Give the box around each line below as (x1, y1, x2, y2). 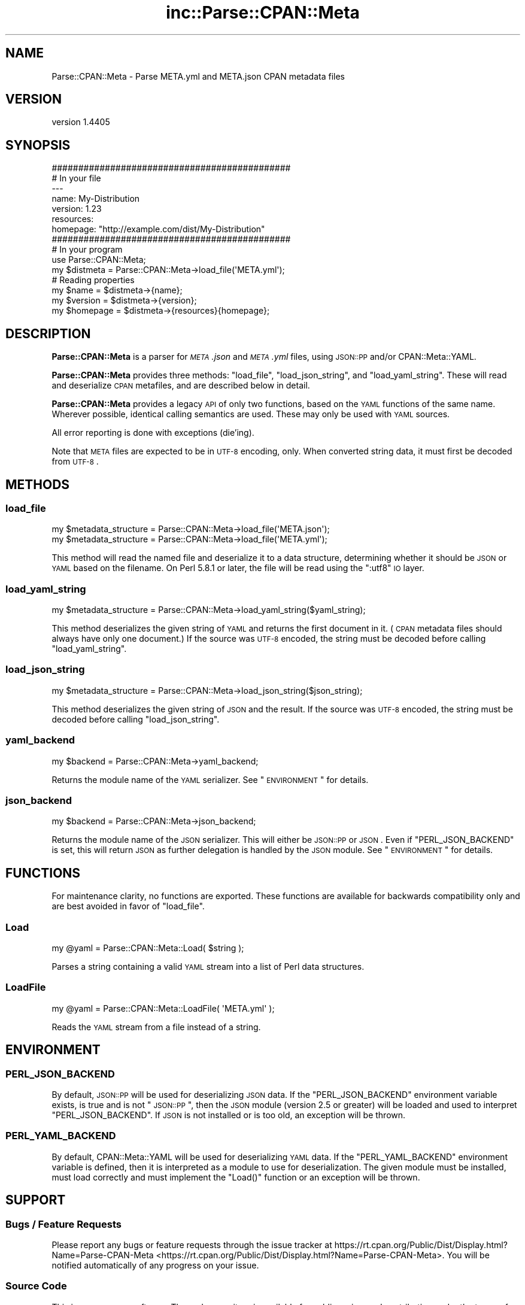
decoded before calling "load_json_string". (51, 714, 220, 724)
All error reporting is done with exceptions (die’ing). (51, 427, 254, 438)
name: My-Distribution (51, 193, 140, 204)
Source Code (5, 1280, 67, 1292)
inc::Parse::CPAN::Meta (166, 2, 360, 23)
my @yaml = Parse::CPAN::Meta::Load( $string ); (51, 942, 244, 953)
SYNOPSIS (5, 137, 71, 153)
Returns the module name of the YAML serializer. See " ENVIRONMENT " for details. (51, 774, 369, 785)
